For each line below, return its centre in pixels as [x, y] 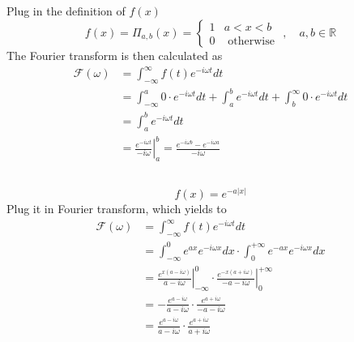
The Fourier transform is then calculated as [115, 55]
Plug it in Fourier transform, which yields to [117, 209]
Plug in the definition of [66, 11]
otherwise [251, 41]
